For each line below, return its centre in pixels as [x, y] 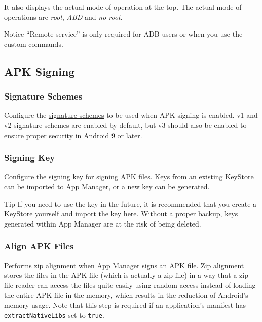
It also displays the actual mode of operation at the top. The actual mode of [123, 7]
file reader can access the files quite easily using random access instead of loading [130, 285]
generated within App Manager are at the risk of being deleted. [103, 223]
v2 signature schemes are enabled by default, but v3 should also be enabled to [125, 125]
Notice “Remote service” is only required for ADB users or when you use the [123, 34]
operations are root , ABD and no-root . [63, 17]
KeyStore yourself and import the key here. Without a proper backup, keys [121, 214]
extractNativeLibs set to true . [54, 315]
